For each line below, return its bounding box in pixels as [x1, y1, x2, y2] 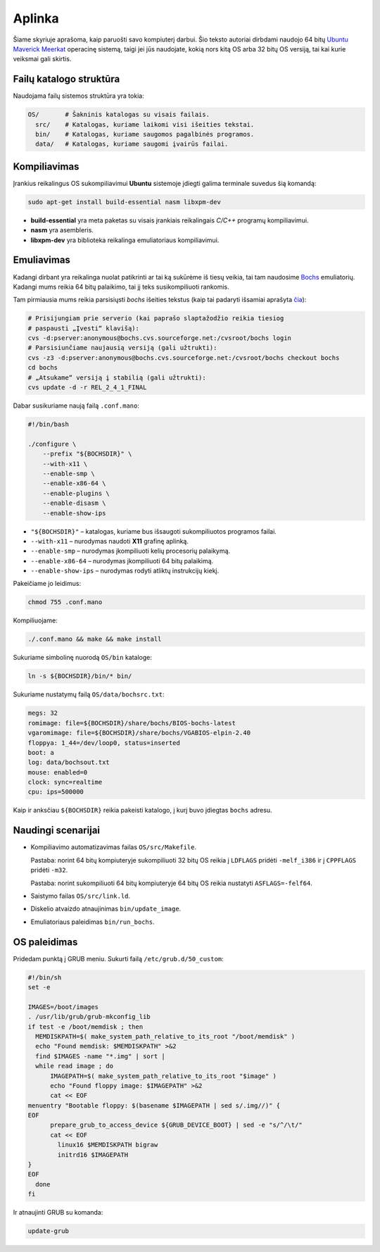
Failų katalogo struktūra [13, 73, 120, 85]
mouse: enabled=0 [27, 768, 88, 776]
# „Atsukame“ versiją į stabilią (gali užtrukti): [27, 373, 207, 382]
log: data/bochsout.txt [27, 758, 110, 767]
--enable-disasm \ [42, 499, 106, 507]
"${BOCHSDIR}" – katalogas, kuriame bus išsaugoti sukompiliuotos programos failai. [30, 527, 277, 535]
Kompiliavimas [13, 161, 80, 173]
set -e [27, 983, 51, 991]
